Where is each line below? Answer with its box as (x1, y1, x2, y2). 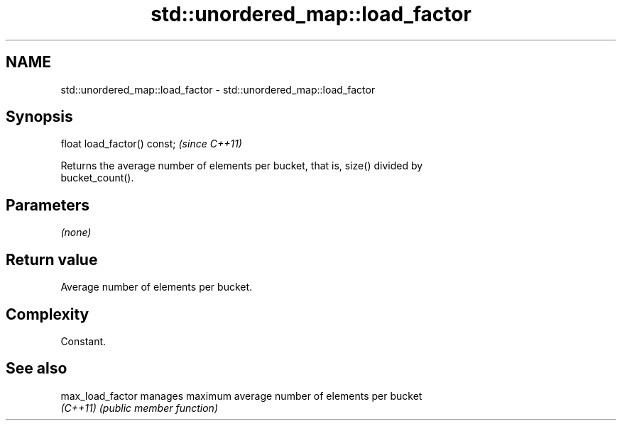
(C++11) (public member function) (60, 401, 218, 414)
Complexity (6, 305, 89, 323)
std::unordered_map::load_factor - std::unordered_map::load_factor (60, 83, 376, 96)
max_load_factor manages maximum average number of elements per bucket (60, 389, 422, 402)
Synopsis (6, 108, 73, 126)
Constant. (60, 335, 107, 347)
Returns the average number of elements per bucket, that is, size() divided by (60, 159, 423, 172)
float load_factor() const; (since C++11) (60, 138, 242, 150)
